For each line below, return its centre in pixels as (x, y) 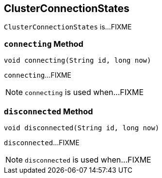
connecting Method (44, 44)
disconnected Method (49, 111)
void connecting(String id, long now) (78, 61)
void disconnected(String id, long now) (82, 128)
